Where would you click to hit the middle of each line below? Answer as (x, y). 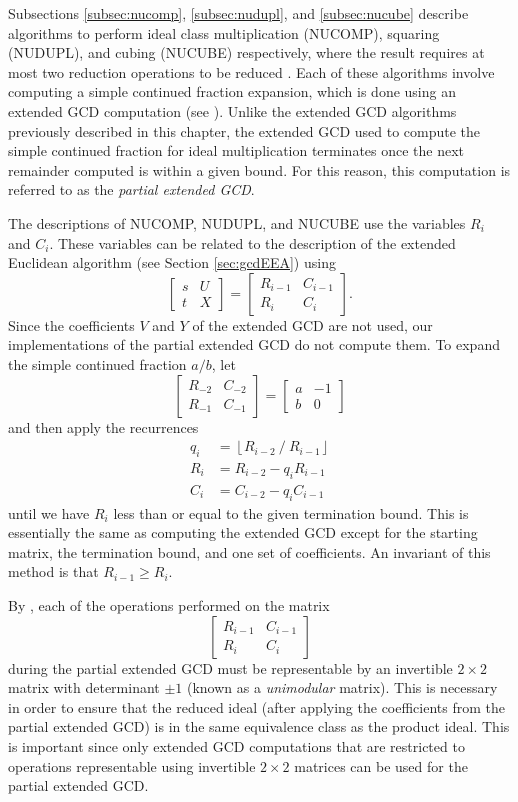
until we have (49, 512)
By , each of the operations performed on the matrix (169, 604)
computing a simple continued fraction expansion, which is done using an (232, 91)
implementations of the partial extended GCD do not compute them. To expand (254, 344)
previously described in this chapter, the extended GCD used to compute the (244, 130)
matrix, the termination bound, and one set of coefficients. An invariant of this (249, 551)
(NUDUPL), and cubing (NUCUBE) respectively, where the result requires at (246, 52)
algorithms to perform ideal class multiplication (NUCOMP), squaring (224, 32)
